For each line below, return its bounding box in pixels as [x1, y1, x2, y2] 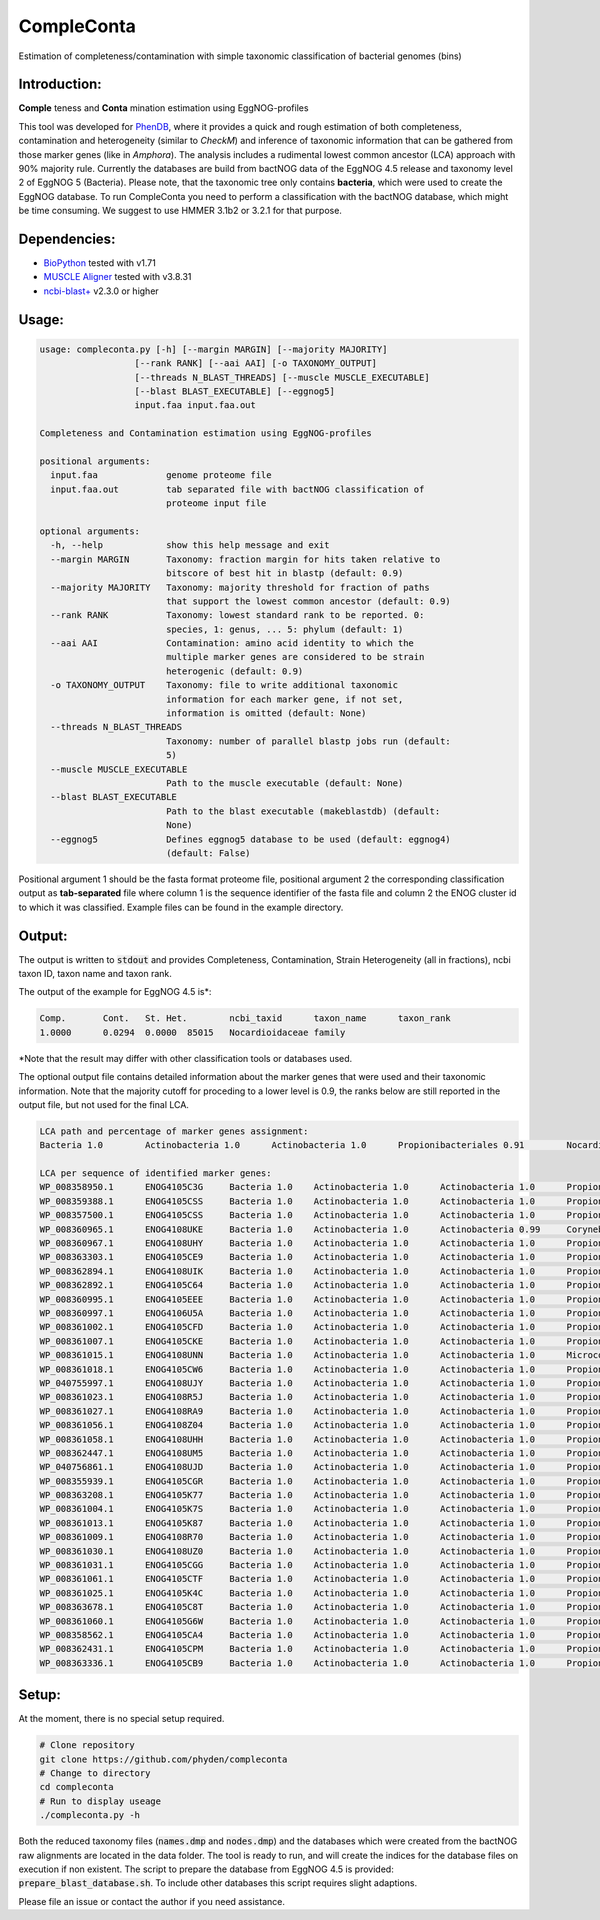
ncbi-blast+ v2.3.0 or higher [43, 285, 159, 297]
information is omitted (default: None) [165, 708, 367, 719]
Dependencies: [18, 231, 116, 247]
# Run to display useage [39, 1795, 162, 1807]
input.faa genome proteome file [50, 470, 272, 481]
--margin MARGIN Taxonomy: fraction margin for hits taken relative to [50, 553, 441, 565]
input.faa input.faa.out [134, 400, 257, 411]
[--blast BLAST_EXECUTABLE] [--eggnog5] [134, 386, 335, 397]
